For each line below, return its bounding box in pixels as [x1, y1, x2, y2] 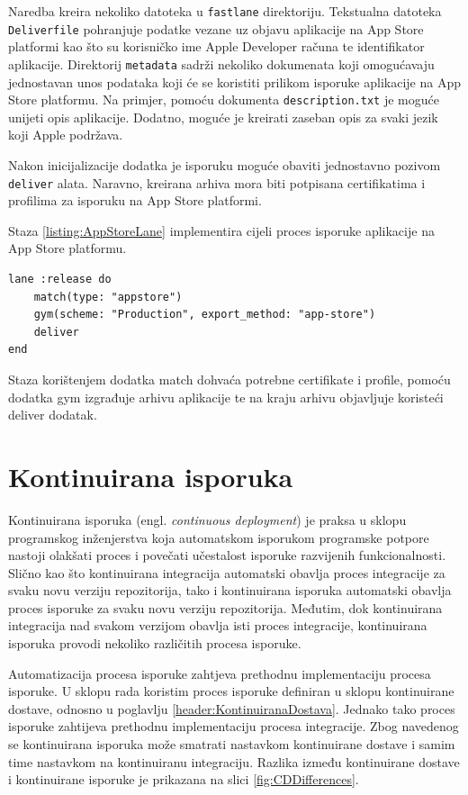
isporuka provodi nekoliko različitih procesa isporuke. [8, 634, 301, 653]
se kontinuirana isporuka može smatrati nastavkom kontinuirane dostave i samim [8, 735, 455, 754]
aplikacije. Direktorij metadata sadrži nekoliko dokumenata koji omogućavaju [8, 54, 435, 73]
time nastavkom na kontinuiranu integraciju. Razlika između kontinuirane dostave [8, 752, 460, 771]
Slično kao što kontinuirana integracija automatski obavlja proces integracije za [8, 563, 445, 582]
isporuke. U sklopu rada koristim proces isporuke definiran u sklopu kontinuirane [8, 682, 454, 700]
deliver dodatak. [8, 405, 97, 424]
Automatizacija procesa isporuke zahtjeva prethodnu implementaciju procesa [8, 664, 431, 682]
